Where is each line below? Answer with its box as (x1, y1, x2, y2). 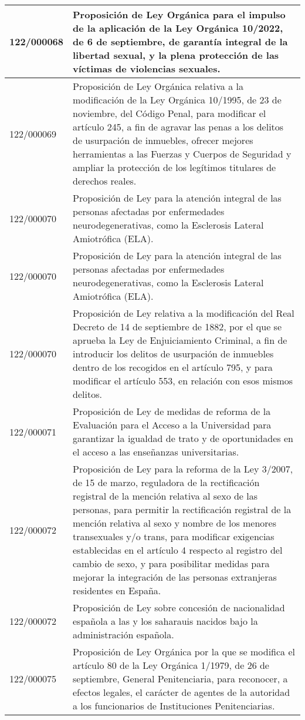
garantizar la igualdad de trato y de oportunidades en (73, 431, 293, 445)
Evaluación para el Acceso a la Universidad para (73, 418, 272, 431)
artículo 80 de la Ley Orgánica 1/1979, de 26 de (73, 658, 269, 672)
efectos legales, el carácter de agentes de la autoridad (73, 685, 290, 699)
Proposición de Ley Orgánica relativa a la (73, 79, 243, 93)
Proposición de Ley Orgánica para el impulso (73, 8, 286, 21)
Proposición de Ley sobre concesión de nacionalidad (73, 601, 285, 614)
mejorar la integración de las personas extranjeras (73, 570, 277, 584)
